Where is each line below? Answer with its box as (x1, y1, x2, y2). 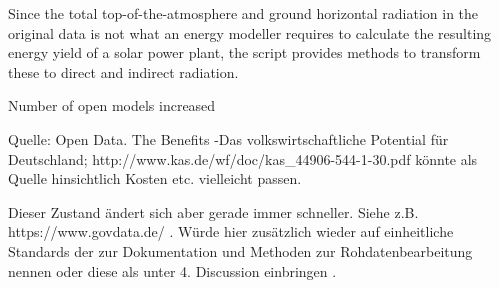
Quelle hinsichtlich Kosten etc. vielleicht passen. (8, 168, 302, 189)
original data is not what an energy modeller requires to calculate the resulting (8, 22, 492, 43)
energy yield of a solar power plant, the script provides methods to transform (8, 42, 481, 63)
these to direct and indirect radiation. (8, 61, 239, 82)
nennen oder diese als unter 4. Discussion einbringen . (8, 260, 337, 281)
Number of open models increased (8, 95, 216, 116)
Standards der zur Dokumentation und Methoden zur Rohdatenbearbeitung (8, 240, 473, 261)
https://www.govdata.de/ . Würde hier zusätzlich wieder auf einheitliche (8, 221, 454, 242)
